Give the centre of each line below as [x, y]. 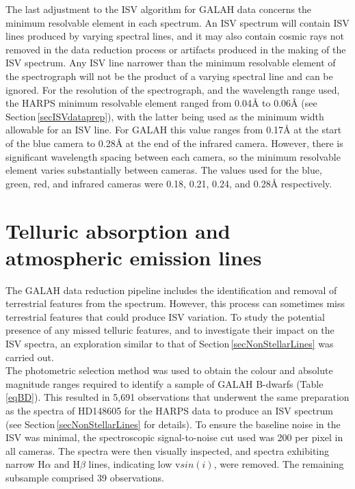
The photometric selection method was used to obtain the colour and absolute [169, 370]
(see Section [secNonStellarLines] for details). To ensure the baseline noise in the [173, 424]
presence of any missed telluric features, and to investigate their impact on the [170, 330]
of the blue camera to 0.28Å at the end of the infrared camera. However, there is [174, 143]
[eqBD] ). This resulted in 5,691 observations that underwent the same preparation [177, 397]
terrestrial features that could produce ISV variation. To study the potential [165, 316]
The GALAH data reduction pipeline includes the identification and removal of [171, 290]
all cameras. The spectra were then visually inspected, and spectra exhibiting [168, 450]
